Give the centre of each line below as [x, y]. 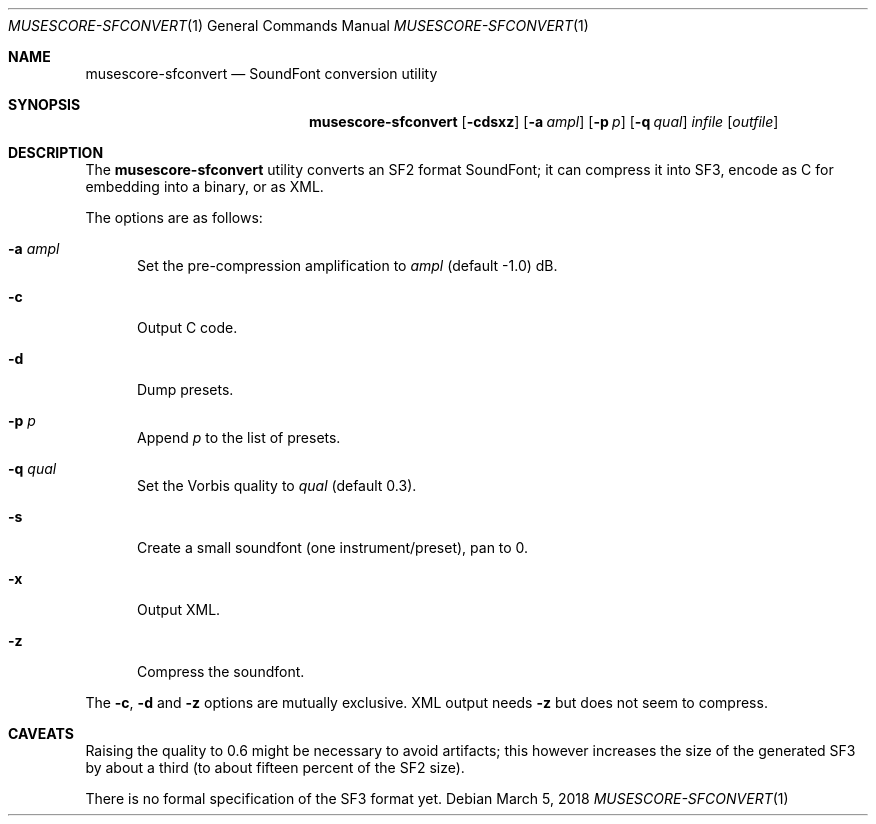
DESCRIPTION [56, 152]
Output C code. [187, 327]
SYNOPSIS [44, 104]
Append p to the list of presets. [239, 437]
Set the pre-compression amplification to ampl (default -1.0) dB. [347, 265]
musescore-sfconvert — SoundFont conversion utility [261, 73]
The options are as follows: [174, 217]
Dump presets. [185, 389]
